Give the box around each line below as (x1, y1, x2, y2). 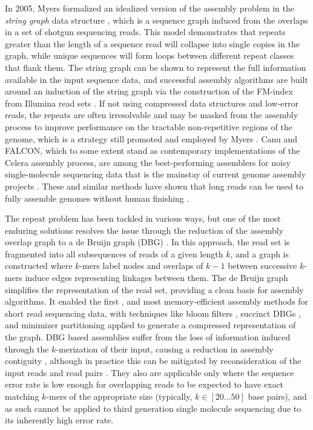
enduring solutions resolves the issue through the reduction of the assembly (5, 223, 284, 236)
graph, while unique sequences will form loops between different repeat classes (5, 49, 294, 62)
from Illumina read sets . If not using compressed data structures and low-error (5, 96, 299, 109)
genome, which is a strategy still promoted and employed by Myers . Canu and (5, 132, 298, 145)
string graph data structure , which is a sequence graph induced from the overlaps (5, 13, 308, 26)
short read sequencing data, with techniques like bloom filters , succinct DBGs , (5, 306, 301, 319)
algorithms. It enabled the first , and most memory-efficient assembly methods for (5, 295, 309, 308)
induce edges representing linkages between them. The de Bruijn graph (25, 271, 288, 284)
